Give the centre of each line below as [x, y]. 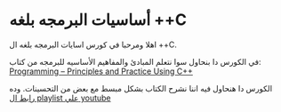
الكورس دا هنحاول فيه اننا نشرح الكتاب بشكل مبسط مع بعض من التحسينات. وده [141, 88]
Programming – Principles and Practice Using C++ [101, 71]
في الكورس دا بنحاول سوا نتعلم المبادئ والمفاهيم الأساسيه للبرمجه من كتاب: [135, 61]
